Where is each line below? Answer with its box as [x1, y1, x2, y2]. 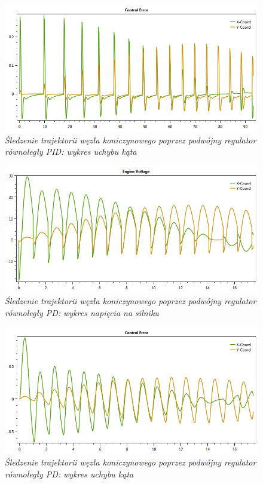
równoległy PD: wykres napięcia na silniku [5, 306, 159, 318]
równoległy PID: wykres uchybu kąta [5, 145, 137, 158]
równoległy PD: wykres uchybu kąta [5, 467, 134, 480]
